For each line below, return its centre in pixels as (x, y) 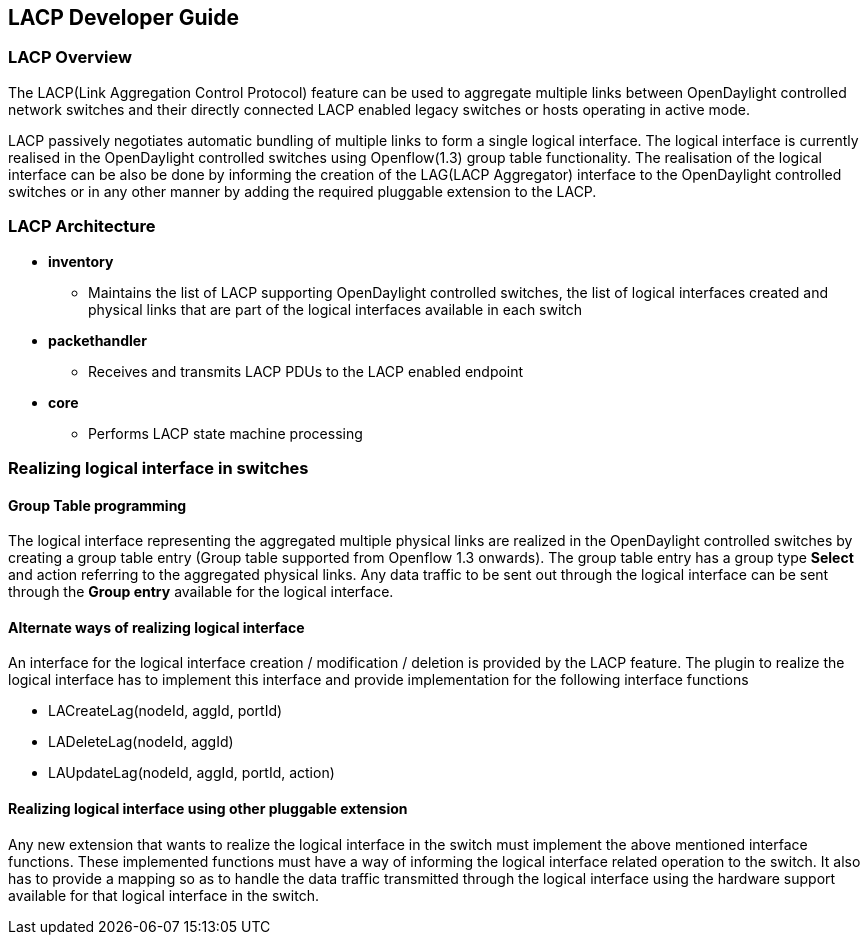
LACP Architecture (82, 226)
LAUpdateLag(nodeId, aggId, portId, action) (191, 773)
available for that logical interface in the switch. (163, 895)
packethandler (97, 340)
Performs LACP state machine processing (225, 433)
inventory (81, 261)
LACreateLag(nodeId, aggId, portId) (165, 711)
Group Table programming (97, 505)
